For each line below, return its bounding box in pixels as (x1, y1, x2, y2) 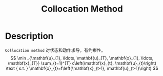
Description (5, 30, 54, 42)
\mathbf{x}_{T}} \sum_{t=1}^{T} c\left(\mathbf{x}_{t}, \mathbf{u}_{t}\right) (7, 60, 157, 66)
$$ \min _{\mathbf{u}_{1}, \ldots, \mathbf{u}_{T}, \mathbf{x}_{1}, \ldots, (10, 55, 154, 61)
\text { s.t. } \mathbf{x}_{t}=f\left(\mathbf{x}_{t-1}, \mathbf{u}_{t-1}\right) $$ (5, 65, 159, 71)
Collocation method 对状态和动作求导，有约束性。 (5, 47, 106, 53)
